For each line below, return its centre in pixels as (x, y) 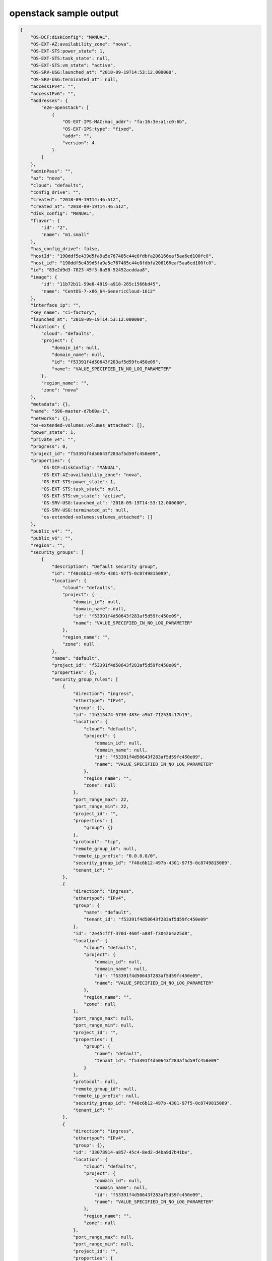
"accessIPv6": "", (53, 94)
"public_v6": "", (52, 538)
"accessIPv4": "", (53, 87)
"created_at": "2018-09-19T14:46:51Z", (80, 206)
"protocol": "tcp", (97, 842)
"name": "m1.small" (65, 235)
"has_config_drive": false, (65, 249)
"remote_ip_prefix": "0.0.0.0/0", (116, 856)
